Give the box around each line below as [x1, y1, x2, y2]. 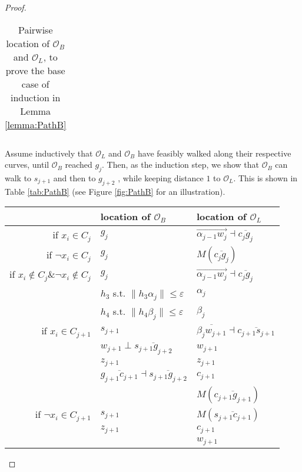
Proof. [5, 1, 26, 13]
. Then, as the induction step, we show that [102, 158, 260, 171]
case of [21, 77, 49, 91]
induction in [10, 90, 61, 104]
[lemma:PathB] [5, 117, 67, 131]
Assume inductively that [5, 147, 93, 159]
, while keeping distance [118, 171, 204, 184]
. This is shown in [233, 171, 298, 184]
